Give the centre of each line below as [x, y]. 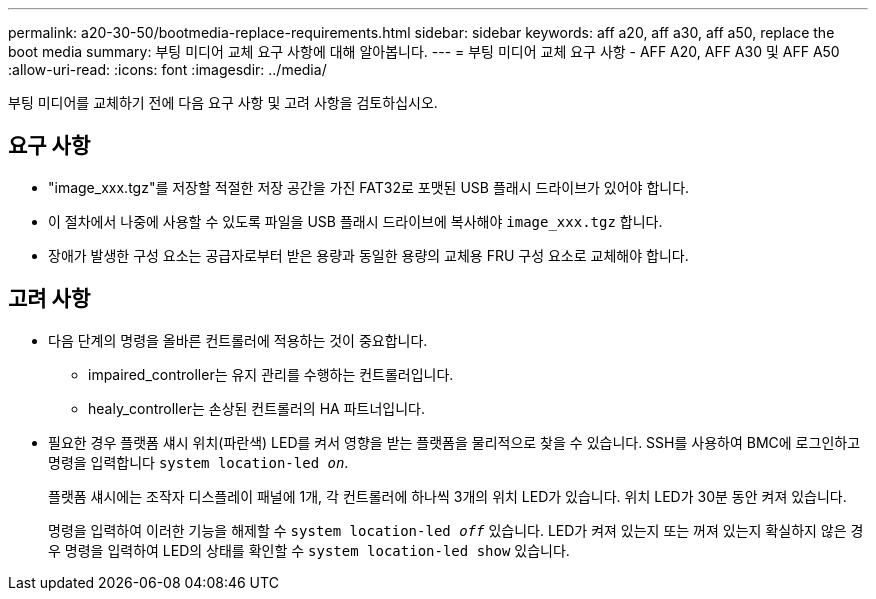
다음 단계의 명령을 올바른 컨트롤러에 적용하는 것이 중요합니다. [238, 340]
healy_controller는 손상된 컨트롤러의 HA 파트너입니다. [256, 408]
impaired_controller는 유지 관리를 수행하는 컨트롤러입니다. [271, 374]
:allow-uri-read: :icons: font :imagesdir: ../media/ [167, 69]
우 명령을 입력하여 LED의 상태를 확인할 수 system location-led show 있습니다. [309, 550]
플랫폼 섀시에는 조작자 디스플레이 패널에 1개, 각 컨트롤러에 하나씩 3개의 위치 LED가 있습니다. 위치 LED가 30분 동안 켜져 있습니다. [447, 496]
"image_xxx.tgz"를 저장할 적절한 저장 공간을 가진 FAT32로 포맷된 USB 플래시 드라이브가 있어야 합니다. [369, 187]
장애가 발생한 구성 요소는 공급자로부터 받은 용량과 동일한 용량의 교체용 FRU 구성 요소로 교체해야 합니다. [368, 255]
